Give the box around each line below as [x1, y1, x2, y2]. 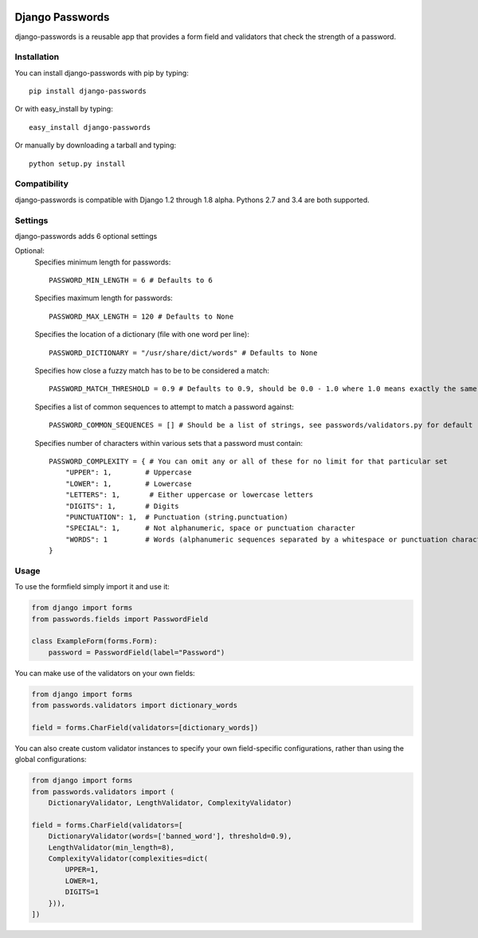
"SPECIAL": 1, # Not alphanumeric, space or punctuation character [65, 524, 356, 533]
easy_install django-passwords [29, 123, 151, 131]
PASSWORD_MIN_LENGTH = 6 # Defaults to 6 [49, 276, 213, 285]
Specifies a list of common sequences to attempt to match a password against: [34, 402, 295, 412]
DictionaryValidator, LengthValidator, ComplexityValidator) [48, 799, 292, 807]
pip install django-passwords [29, 87, 147, 96]
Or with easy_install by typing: [14, 104, 113, 114]
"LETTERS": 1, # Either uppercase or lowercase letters [65, 490, 314, 499]
